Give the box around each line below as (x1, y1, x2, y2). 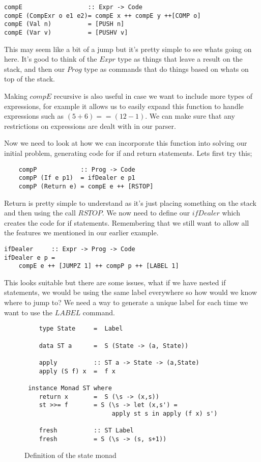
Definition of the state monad (24, 450, 117, 460)
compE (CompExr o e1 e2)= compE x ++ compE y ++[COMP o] (4, 12, 201, 19)
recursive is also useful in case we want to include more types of (53, 91, 252, 101)
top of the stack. (4, 73, 55, 84)
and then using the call (4, 207, 76, 218)
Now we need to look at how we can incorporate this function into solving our (4, 138, 247, 148)
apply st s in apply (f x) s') (111, 410, 218, 417)
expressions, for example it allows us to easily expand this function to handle (4, 100, 244, 111)
